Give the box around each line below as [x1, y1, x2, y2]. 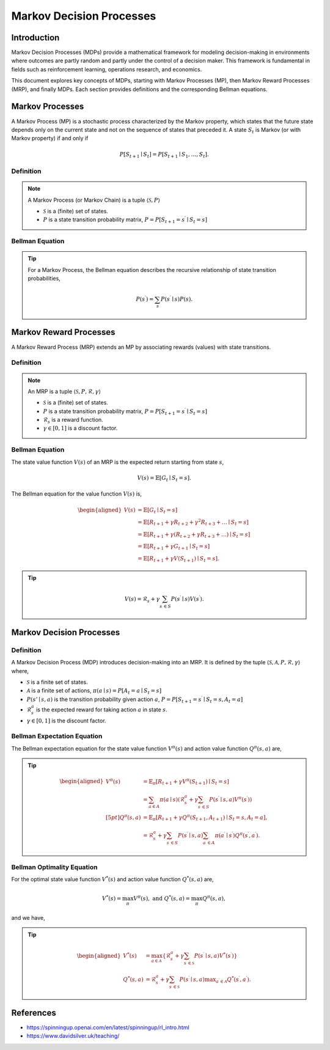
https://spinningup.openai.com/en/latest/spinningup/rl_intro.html [26, 1024, 189, 1031]
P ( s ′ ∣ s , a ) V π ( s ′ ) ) [208, 795, 252, 803]
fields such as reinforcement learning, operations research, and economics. [11, 65, 202, 73]
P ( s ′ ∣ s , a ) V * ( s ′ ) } [194, 951, 238, 960]
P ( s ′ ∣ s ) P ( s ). [161, 295, 193, 303]
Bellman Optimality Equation [11, 863, 98, 872]
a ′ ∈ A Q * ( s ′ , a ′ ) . [216, 975, 251, 984]
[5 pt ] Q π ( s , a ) [106, 813, 141, 821]
